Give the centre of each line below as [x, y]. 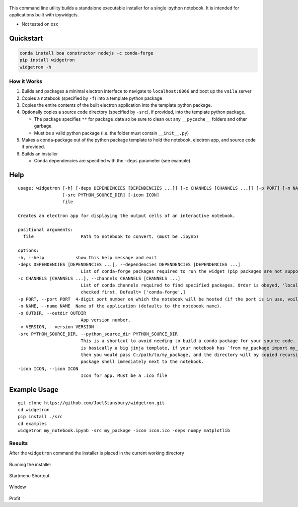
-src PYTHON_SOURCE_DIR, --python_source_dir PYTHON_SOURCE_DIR [98, 334]
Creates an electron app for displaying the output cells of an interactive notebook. [127, 216]
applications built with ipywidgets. [44, 15]
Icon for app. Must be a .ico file [124, 376]
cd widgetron [34, 409]
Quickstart [26, 38]
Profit [15, 498]
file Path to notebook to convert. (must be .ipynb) [111, 237]
